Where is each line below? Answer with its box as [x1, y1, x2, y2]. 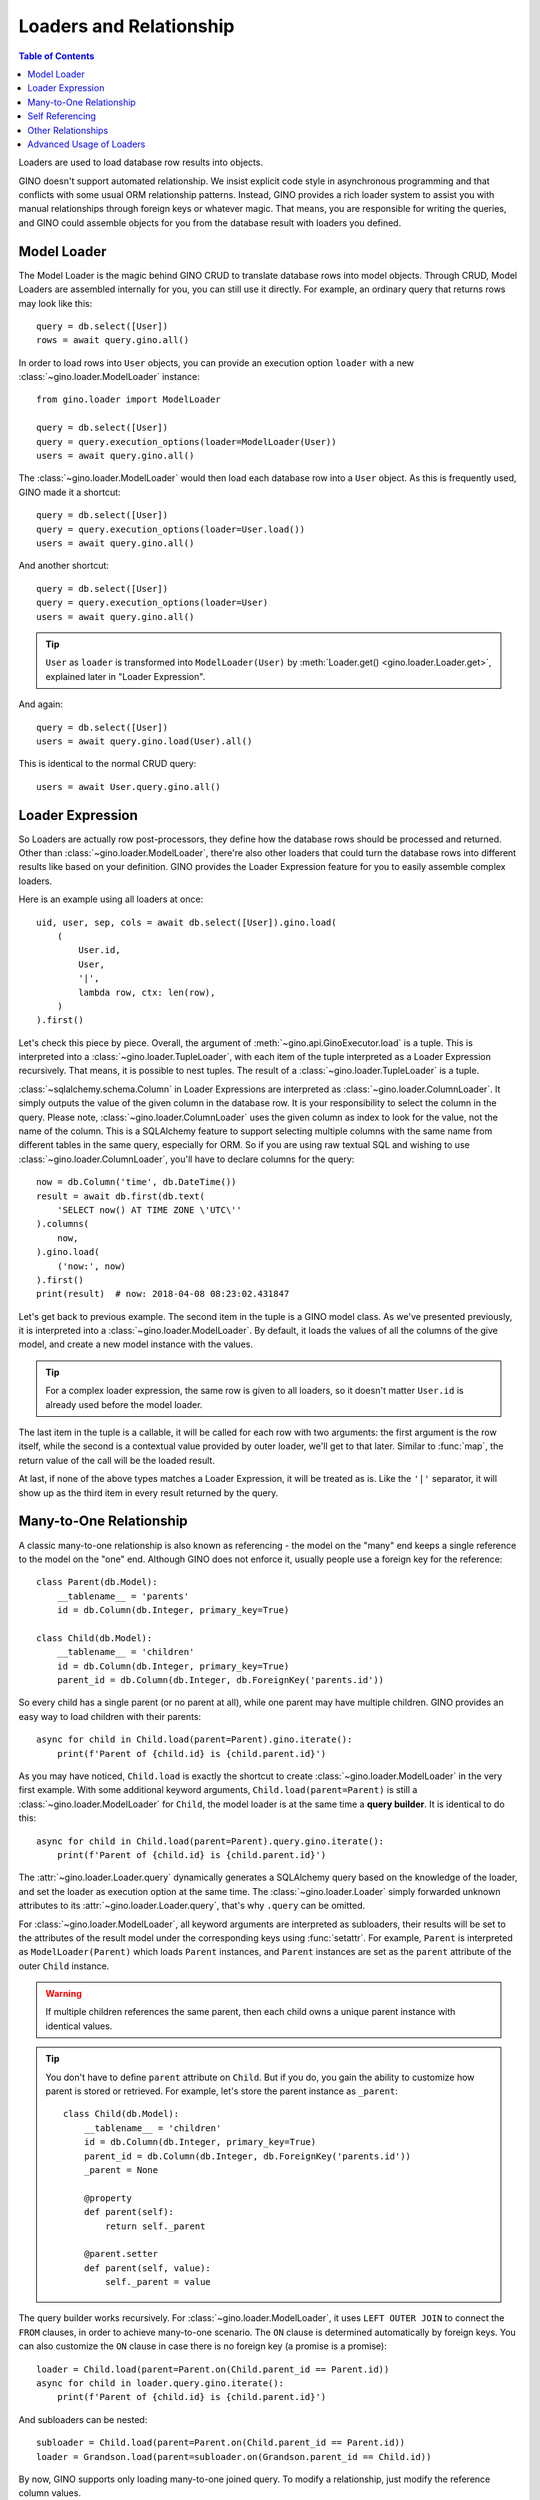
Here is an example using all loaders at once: [18, 893, 204, 905]
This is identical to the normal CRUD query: [18, 758, 197, 770]
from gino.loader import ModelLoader [36, 394, 222, 405]
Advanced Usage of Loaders [27, 138, 146, 150]
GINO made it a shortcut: [18, 486, 121, 498]
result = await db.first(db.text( [36, 1190, 205, 1202]
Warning [45, 1988, 82, 2000]
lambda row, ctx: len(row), [78, 986, 216, 998]
